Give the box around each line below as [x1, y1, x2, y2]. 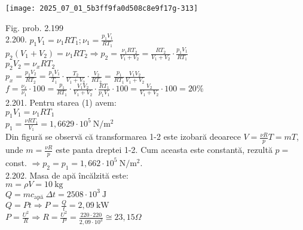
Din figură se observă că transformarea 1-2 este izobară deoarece [5, 130, 241, 143]
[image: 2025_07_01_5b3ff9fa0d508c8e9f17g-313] [5, 4, 198, 13]
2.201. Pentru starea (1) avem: [5, 96, 117, 109]
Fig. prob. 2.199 [5, 21, 64, 33]
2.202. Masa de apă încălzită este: [5, 168, 128, 181]
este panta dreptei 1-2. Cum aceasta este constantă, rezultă [56, 143, 273, 155]
